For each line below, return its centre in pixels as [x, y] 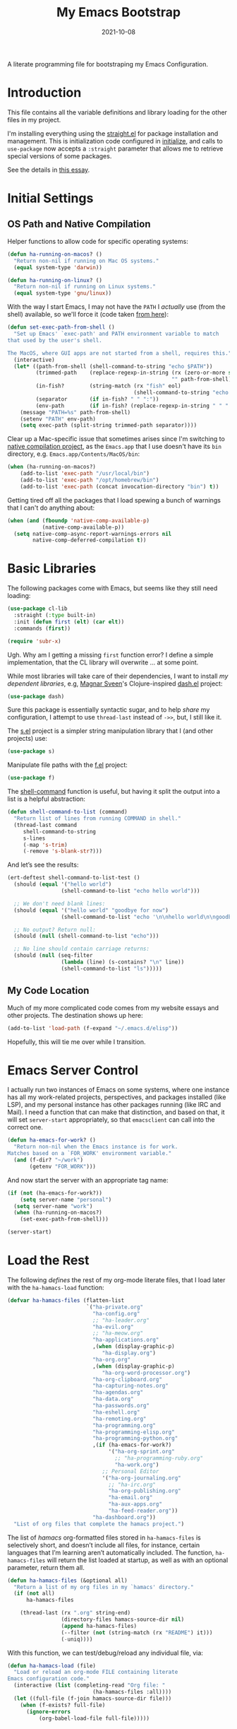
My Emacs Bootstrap [119, 12]
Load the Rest [48, 1261]
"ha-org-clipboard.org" [127, 1379]
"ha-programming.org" [124, 1425]
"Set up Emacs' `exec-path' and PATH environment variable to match [116, 334]
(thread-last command [45, 825]
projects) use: [28, 739]
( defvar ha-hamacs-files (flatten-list [66, 1301]
